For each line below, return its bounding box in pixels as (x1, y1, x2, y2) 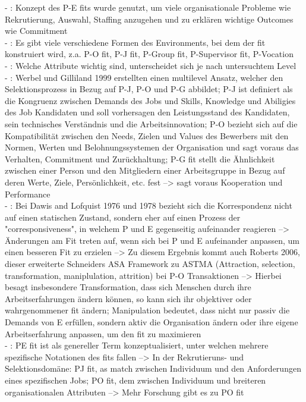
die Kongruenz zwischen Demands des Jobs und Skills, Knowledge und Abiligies (5, 94, 296, 106)
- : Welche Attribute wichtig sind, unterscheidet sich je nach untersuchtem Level (5, 59, 296, 71)
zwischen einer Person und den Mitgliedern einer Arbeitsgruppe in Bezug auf (5, 164, 285, 177)
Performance (5, 187, 51, 200)
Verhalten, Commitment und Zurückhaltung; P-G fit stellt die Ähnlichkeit (5, 152, 275, 165)
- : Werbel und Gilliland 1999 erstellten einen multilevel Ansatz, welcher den (5, 71, 283, 83)
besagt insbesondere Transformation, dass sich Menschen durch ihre (5, 281, 251, 293)
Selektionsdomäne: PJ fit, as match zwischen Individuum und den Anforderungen (5, 362, 301, 375)
